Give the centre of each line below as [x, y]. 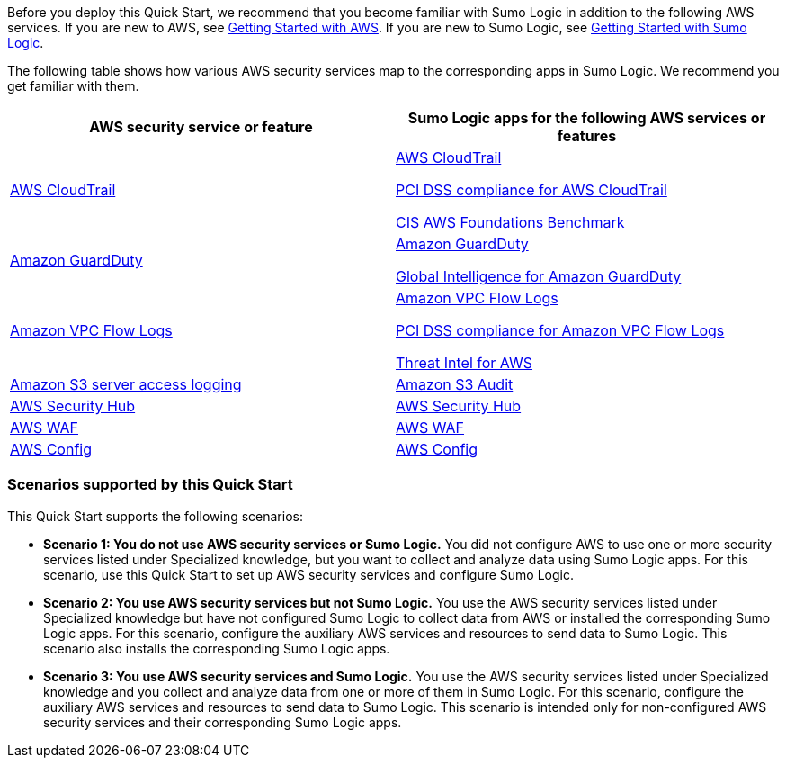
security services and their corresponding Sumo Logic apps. [223, 722]
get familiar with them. [73, 86]
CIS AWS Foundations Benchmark [510, 222]
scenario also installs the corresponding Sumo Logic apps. [217, 648]
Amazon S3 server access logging [126, 384]
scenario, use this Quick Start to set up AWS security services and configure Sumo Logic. [309, 574]
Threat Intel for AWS [464, 363]
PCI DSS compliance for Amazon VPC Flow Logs [560, 330]
